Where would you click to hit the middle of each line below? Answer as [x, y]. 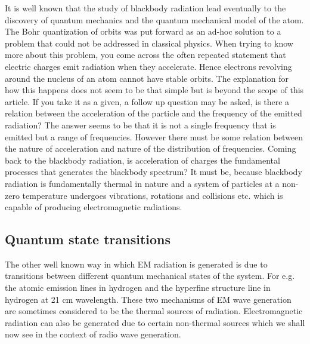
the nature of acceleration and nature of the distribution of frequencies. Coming [151, 148]
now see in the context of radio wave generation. [93, 334]
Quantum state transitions [88, 239]
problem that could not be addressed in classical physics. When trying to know [149, 43]
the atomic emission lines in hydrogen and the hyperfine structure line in [138, 288]
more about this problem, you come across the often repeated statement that [145, 55]
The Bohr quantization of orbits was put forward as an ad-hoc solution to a [143, 31]
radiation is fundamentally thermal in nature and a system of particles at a [142, 183]
